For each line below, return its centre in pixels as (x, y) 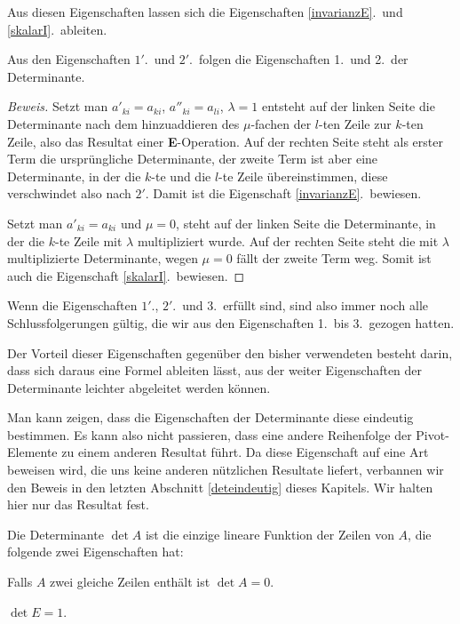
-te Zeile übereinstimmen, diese (303, 176)
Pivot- (432, 434)
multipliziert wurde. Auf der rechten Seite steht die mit (288, 240)
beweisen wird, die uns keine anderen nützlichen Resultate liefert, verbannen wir (226, 470)
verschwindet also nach (69, 193)
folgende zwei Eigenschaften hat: (95, 552)
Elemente (32, 452)
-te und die (181, 176)
